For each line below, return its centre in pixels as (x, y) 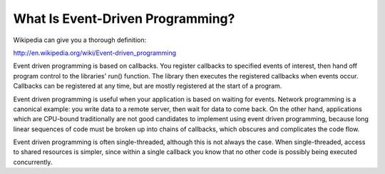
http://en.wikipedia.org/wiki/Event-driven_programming (95, 53)
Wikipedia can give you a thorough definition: (80, 40)
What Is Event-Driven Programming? (124, 19)
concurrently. (33, 162)
